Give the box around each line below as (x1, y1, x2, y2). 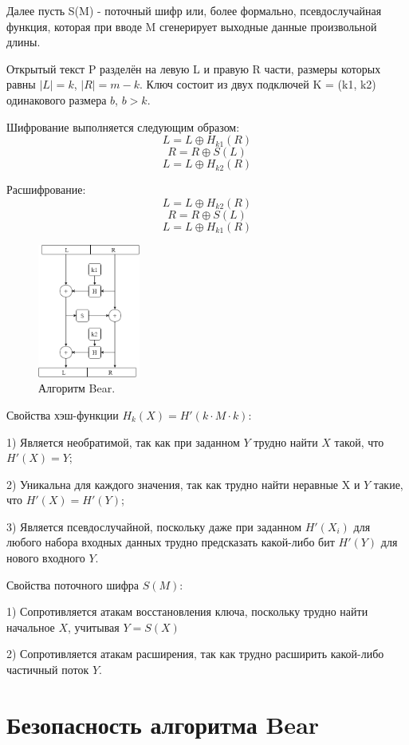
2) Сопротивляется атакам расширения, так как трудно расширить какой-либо (6, 645, 384, 662)
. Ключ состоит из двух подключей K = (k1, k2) (140, 76, 376, 93)
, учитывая (68, 618, 120, 635)
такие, (373, 475, 403, 492)
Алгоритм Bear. (38, 380, 116, 396)
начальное (6, 618, 55, 635)
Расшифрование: (6, 181, 86, 198)
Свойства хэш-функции (6, 406, 119, 423)
